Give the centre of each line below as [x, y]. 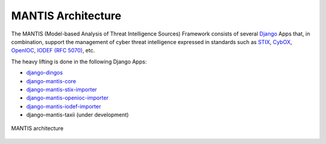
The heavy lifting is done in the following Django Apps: [79, 61]
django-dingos [45, 73]
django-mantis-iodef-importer [64, 106]
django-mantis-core [51, 81]
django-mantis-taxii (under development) [78, 115]
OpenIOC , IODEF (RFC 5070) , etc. [53, 51]
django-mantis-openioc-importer [67, 98]
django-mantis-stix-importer [62, 89]
